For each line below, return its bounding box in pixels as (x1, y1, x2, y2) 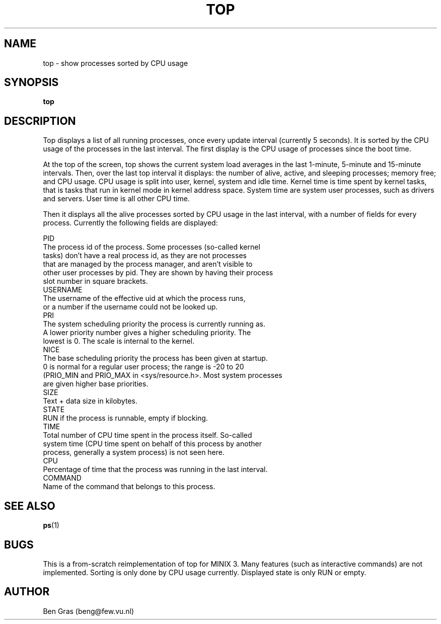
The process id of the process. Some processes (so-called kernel (43, 243, 260, 252)
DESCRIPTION (4, 114, 76, 127)
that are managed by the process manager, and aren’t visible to (43, 260, 253, 269)
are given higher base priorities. (43, 379, 149, 388)
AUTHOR (4, 585, 50, 598)
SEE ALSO (4, 499, 55, 512)
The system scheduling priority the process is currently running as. (43, 320, 265, 329)
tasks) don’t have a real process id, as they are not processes (43, 251, 247, 260)
